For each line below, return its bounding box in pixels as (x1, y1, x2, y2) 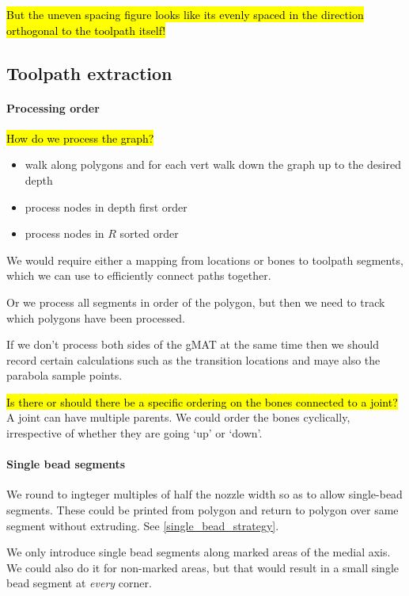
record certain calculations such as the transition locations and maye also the (6, 351, 381, 368)
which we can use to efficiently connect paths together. (6, 267, 271, 284)
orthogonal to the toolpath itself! (6, 21, 166, 38)
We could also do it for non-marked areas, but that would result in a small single (6, 559, 399, 575)
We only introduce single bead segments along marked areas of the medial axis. (6, 544, 391, 560)
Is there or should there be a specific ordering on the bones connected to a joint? (6, 393, 398, 410)
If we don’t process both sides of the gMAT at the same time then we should (6, 336, 380, 353)
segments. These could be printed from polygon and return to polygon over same (6, 502, 399, 518)
